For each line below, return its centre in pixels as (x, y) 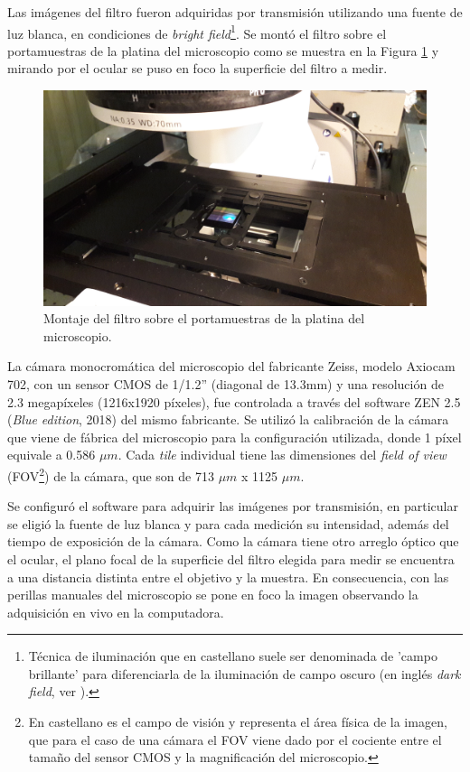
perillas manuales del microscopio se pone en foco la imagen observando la (213, 595)
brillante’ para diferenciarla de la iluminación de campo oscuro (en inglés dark (244, 673)
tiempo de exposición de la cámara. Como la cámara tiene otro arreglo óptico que (233, 541)
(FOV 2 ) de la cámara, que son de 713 (111, 474)
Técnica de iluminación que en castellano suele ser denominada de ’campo (233, 656)
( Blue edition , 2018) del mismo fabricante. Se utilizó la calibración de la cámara (228, 419)
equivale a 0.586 (52, 455)
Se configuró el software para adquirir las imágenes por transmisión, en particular (233, 506)
